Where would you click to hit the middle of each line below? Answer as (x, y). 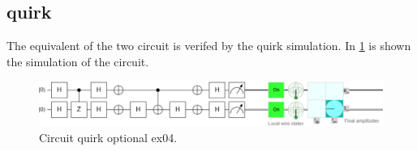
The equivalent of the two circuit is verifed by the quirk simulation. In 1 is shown (209, 46)
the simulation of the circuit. (78, 61)
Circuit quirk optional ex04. (108, 137)
